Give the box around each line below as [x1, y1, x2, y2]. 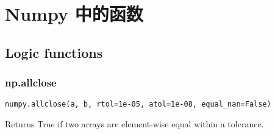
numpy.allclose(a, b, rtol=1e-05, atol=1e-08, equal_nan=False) [5, 100, 271, 109]
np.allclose [5, 75, 57, 90]
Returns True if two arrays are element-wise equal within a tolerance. [5, 118, 264, 130]
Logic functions [5, 43, 103, 62]
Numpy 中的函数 [5, 1, 143, 26]
